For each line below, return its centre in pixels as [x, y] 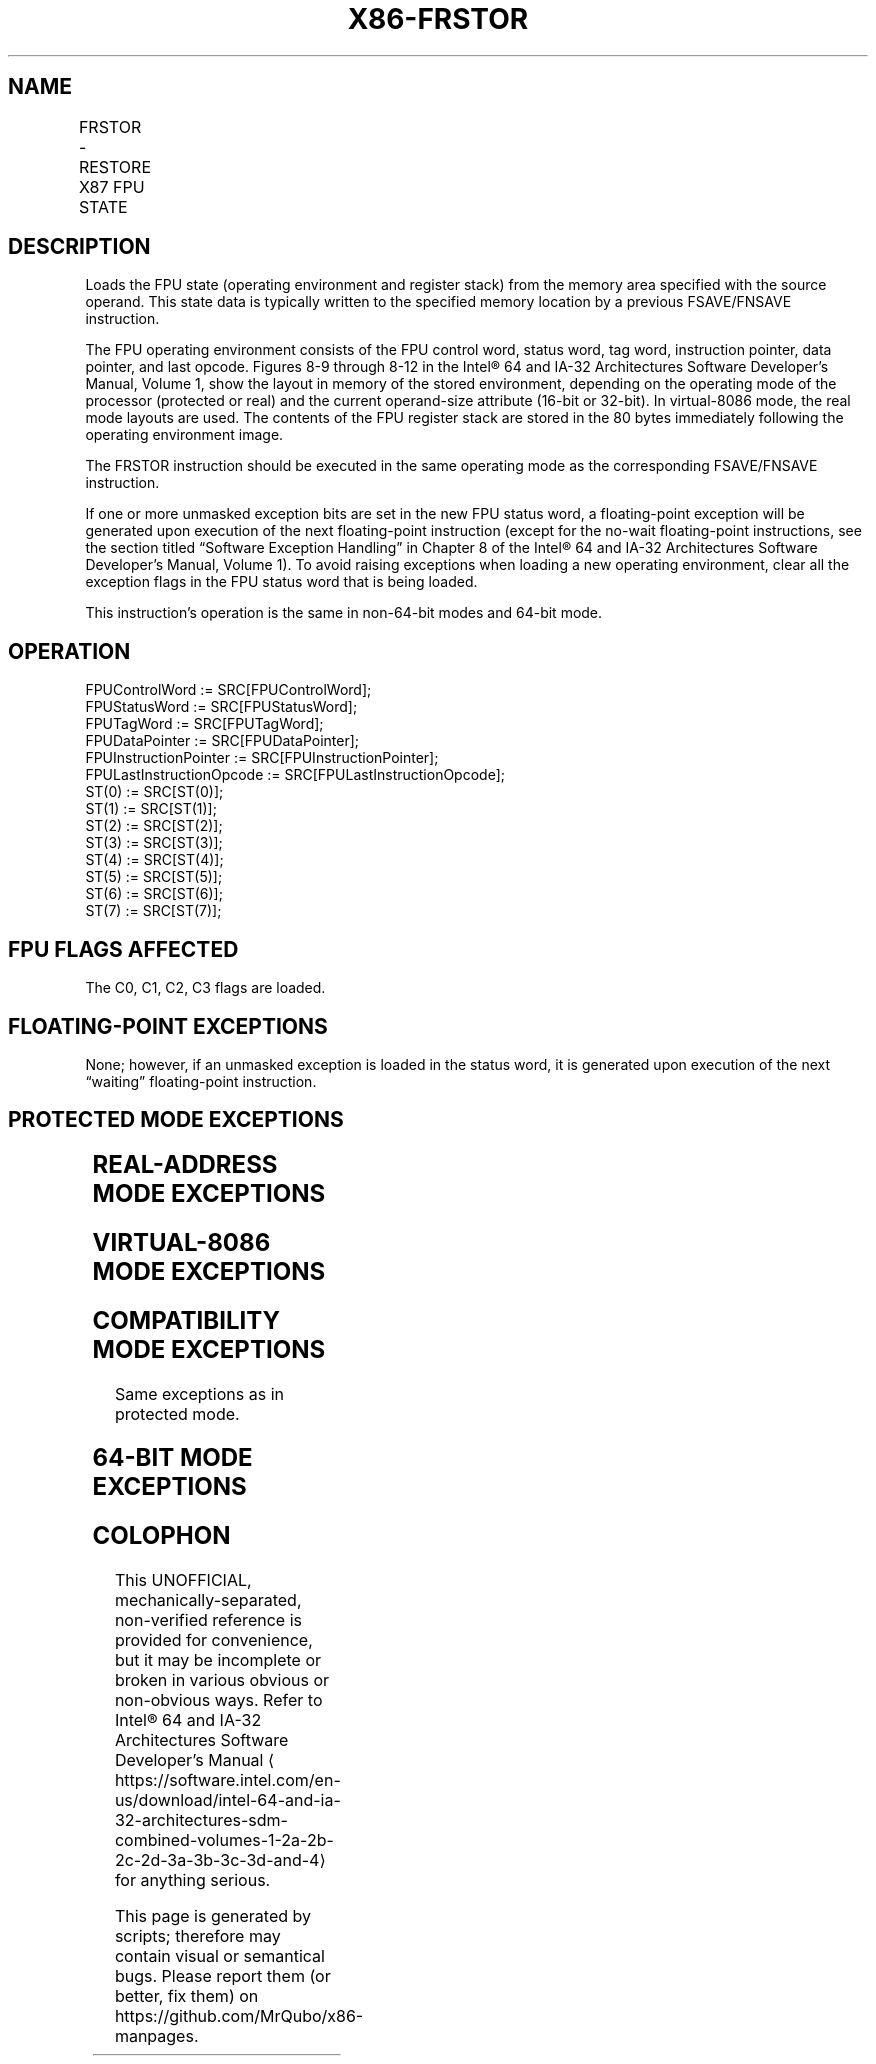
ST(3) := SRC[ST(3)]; [154, 843]
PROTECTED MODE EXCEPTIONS [176, 1120]
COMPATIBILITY [186, 1320]
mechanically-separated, [208, 1600]
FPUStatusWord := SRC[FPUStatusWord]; [221, 707]
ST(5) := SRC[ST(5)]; [154, 877]
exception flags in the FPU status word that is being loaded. [281, 582]
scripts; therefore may [197, 1936]
